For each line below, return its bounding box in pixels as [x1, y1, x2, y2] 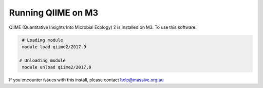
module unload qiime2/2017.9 [22, 65, 92, 70]
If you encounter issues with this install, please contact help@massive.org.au [9, 77, 164, 83]
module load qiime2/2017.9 [22, 44, 86, 50]
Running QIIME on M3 [9, 7, 98, 18]
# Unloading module [19, 57, 66, 63]
